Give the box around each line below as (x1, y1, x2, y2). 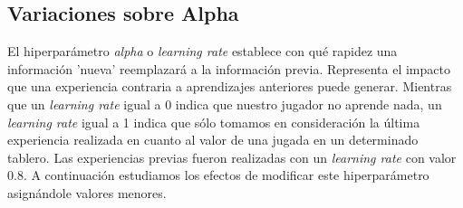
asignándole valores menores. (7, 183, 167, 202)
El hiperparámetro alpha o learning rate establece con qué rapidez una (7, 42, 398, 61)
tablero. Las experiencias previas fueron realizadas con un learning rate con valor (7, 147, 457, 166)
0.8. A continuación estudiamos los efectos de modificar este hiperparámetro (7, 165, 429, 184)
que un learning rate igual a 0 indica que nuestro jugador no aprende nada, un (7, 94, 442, 113)
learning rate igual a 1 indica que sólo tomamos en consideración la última (7, 112, 420, 131)
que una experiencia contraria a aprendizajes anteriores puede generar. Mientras (7, 77, 452, 96)
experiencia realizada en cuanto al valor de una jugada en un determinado (7, 130, 419, 149)
